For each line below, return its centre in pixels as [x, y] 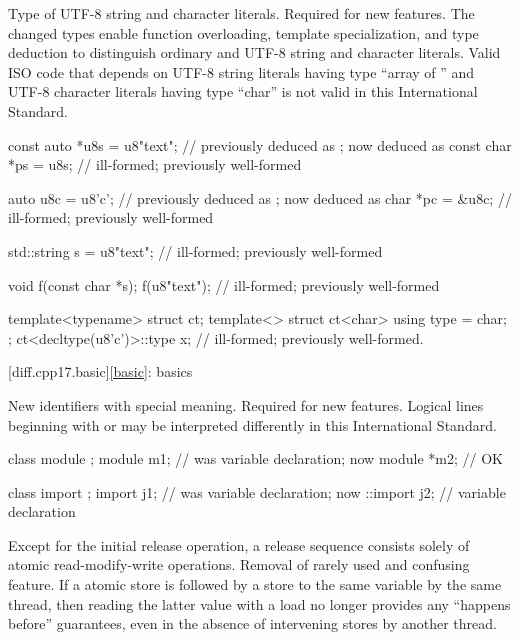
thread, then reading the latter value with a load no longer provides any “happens [259, 603]
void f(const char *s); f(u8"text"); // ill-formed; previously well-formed [224, 284]
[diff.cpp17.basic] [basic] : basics [100, 371]
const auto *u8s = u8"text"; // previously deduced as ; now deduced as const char [260, 144]
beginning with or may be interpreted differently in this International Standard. [252, 424]
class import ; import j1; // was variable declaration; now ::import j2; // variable [257, 491]
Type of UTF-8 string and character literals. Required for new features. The [241, 13]
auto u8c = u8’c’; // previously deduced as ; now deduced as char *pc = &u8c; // [260, 197]
